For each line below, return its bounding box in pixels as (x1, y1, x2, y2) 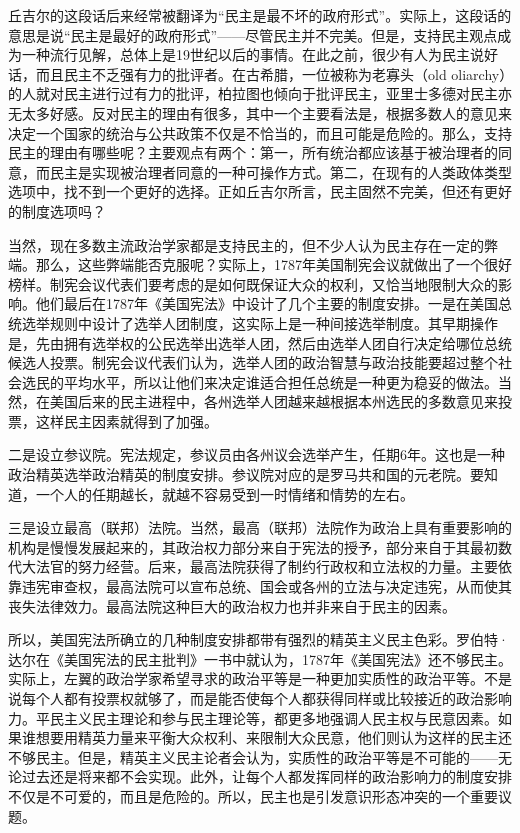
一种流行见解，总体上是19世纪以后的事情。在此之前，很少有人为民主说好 (21, 44, 498, 65)
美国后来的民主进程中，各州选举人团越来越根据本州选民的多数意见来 (49, 391, 498, 412)
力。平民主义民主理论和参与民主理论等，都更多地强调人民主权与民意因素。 (8, 707, 498, 728)
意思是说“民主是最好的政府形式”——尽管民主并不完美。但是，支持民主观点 (8, 24, 498, 45)
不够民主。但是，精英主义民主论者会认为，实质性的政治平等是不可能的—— (8, 746, 498, 767)
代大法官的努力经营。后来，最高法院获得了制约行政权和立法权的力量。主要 (8, 556, 498, 577)
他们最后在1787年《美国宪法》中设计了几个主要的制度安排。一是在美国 (35, 293, 498, 314)
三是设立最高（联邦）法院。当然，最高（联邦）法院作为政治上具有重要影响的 (8, 517, 512, 538)
